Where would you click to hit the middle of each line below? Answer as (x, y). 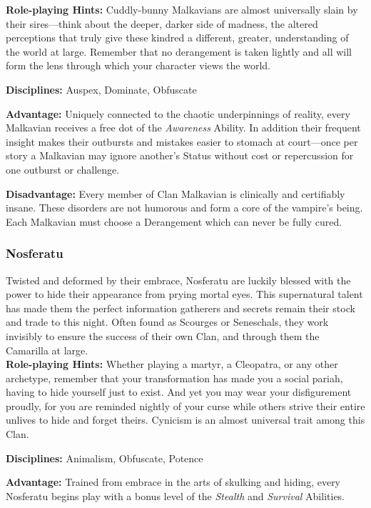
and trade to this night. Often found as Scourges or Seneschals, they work (167, 322)
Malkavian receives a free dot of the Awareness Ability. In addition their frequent (183, 128)
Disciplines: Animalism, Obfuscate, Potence (105, 458)
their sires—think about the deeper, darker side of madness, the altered (162, 23)
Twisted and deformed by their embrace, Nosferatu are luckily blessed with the (178, 280)
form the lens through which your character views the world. (138, 65)
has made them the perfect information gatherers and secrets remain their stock (181, 308)
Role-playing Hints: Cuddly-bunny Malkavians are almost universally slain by (182, 9)
